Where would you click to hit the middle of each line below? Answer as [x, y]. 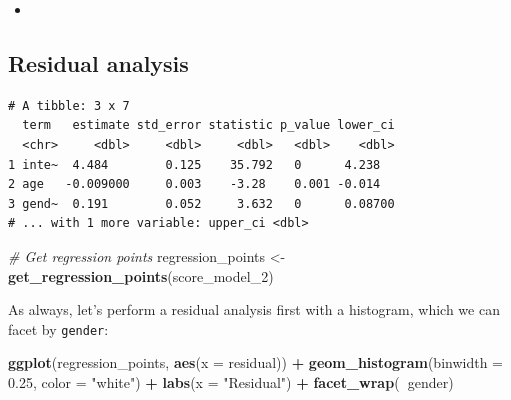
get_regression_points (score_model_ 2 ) [141, 275]
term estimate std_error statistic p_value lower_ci [208, 125]
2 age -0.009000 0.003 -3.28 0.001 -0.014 [194, 184]
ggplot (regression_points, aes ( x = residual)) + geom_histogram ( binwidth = [255, 362]
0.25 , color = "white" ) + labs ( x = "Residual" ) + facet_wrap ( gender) [231, 381]
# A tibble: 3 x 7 [69, 105]
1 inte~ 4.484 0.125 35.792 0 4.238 [194, 164]
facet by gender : [58, 328]
